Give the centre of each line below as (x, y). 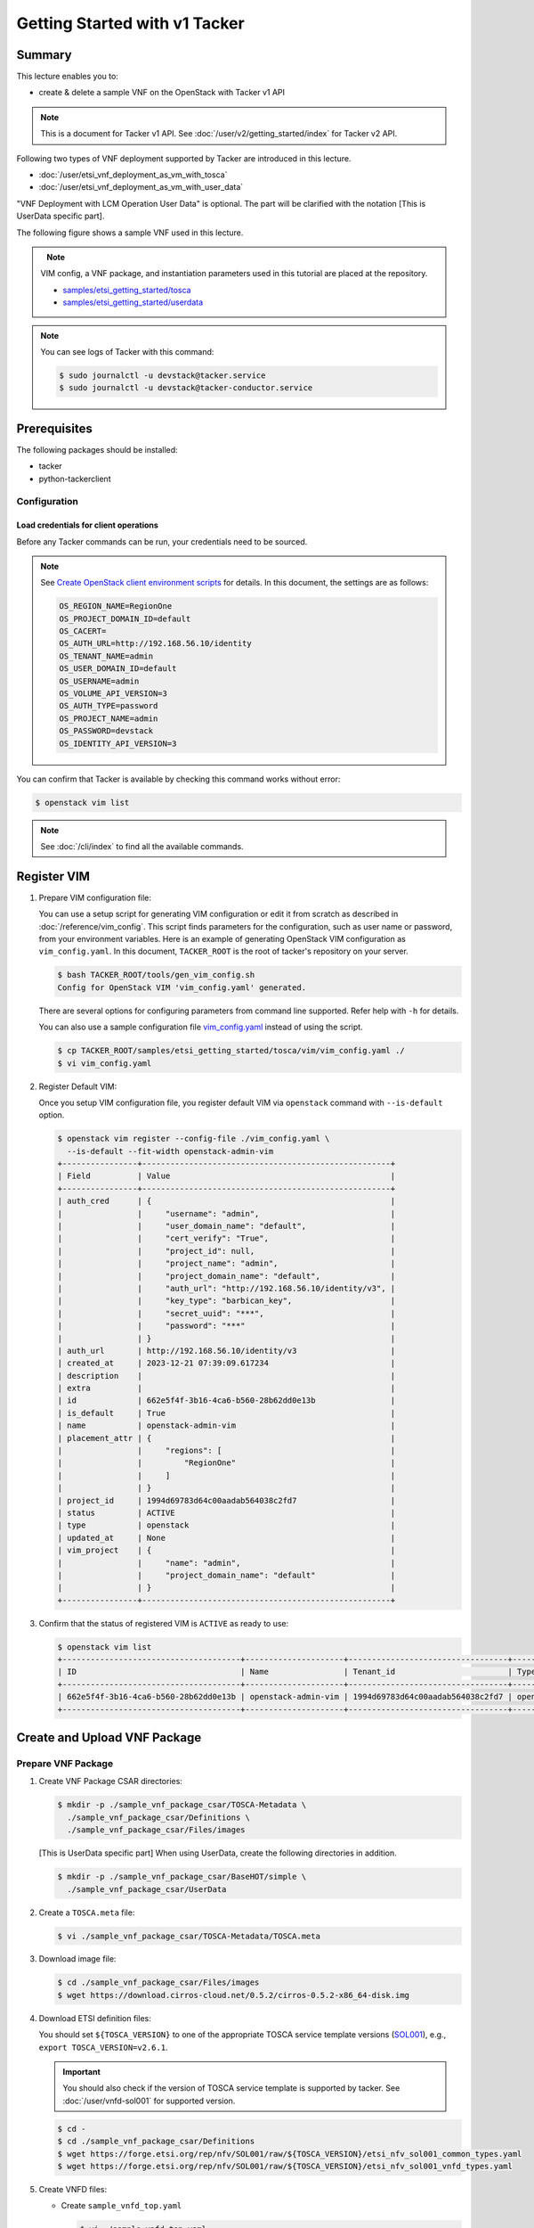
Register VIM (53, 876)
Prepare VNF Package (65, 1764)
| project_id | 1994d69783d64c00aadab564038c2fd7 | (227, 1500)
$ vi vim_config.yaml (105, 1063)
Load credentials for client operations (88, 525)
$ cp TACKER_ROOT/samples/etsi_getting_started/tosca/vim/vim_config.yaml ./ (231, 1051)
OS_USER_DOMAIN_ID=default (118, 669)
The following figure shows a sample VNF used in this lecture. (130, 233)
